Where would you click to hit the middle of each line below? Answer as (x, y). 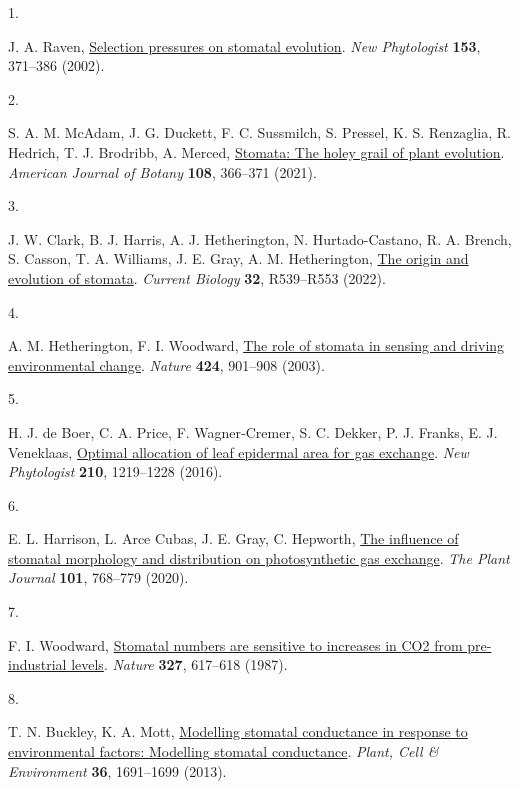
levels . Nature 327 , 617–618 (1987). (179, 664)
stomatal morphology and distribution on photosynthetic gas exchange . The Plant (259, 557)
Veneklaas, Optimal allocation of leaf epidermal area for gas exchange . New (238, 451)
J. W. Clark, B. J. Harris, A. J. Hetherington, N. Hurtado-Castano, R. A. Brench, (260, 238)
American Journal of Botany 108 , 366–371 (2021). (162, 171)
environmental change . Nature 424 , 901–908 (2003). (166, 364)
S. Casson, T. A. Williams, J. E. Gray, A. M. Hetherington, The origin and (238, 258)
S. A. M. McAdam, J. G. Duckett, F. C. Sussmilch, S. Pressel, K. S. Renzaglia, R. (259, 132)
